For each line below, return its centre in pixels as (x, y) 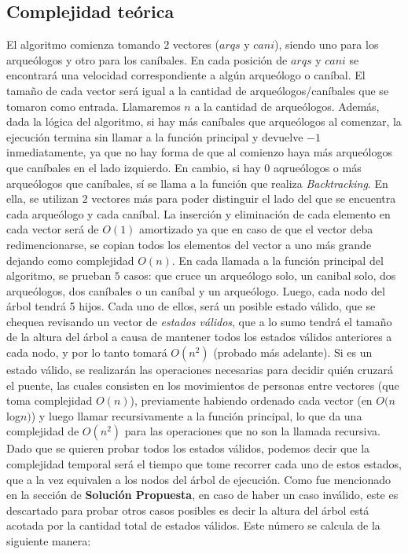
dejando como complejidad (70, 260)
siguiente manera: (49, 541)
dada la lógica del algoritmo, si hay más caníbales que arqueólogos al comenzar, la (204, 121)
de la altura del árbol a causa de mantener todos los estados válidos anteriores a (199, 337)
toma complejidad (50, 400)
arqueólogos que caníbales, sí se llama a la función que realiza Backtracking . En (197, 183)
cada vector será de (53, 229)
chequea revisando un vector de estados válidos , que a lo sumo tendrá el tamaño (199, 321)
